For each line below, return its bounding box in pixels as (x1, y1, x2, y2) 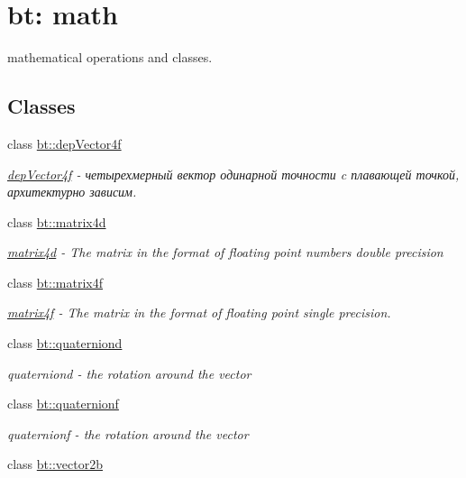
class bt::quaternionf (7, 394, 119, 413)
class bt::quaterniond (7, 334, 123, 353)
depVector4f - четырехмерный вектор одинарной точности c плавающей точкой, (7, 164, 460, 183)
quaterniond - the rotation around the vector (7, 363, 251, 382)
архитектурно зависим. (7, 182, 137, 201)
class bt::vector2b (7, 455, 103, 473)
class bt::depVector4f (7, 133, 122, 152)
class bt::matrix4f (7, 272, 103, 291)
